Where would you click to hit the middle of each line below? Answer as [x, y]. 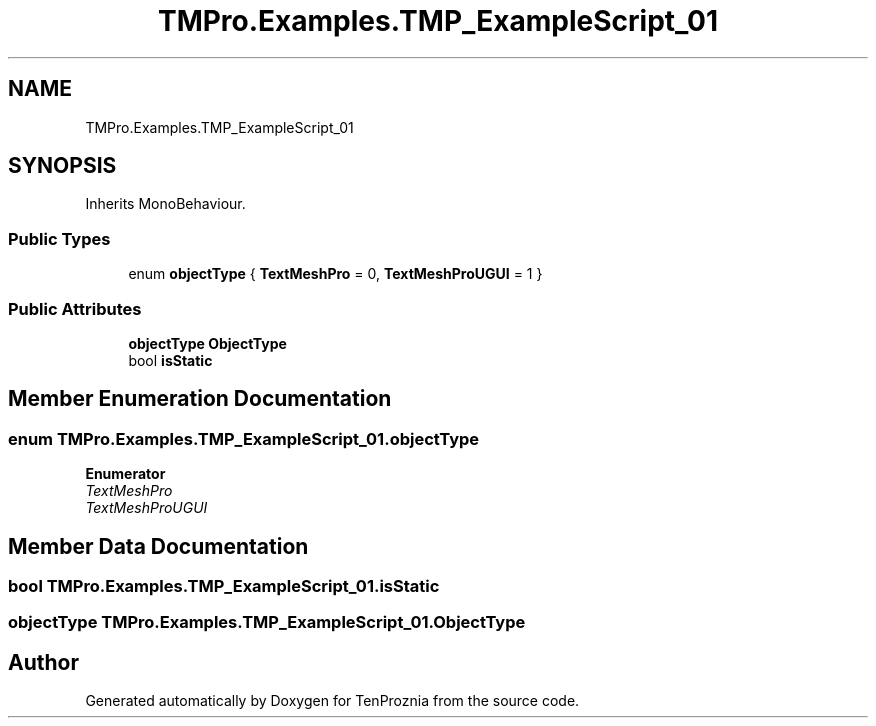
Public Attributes [75, 308]
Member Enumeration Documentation [200, 399]
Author [43, 662]
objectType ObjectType [207, 343]
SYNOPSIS [62, 166]
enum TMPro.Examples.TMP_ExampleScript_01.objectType [244, 438]
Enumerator [125, 474]
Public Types [59, 238]
